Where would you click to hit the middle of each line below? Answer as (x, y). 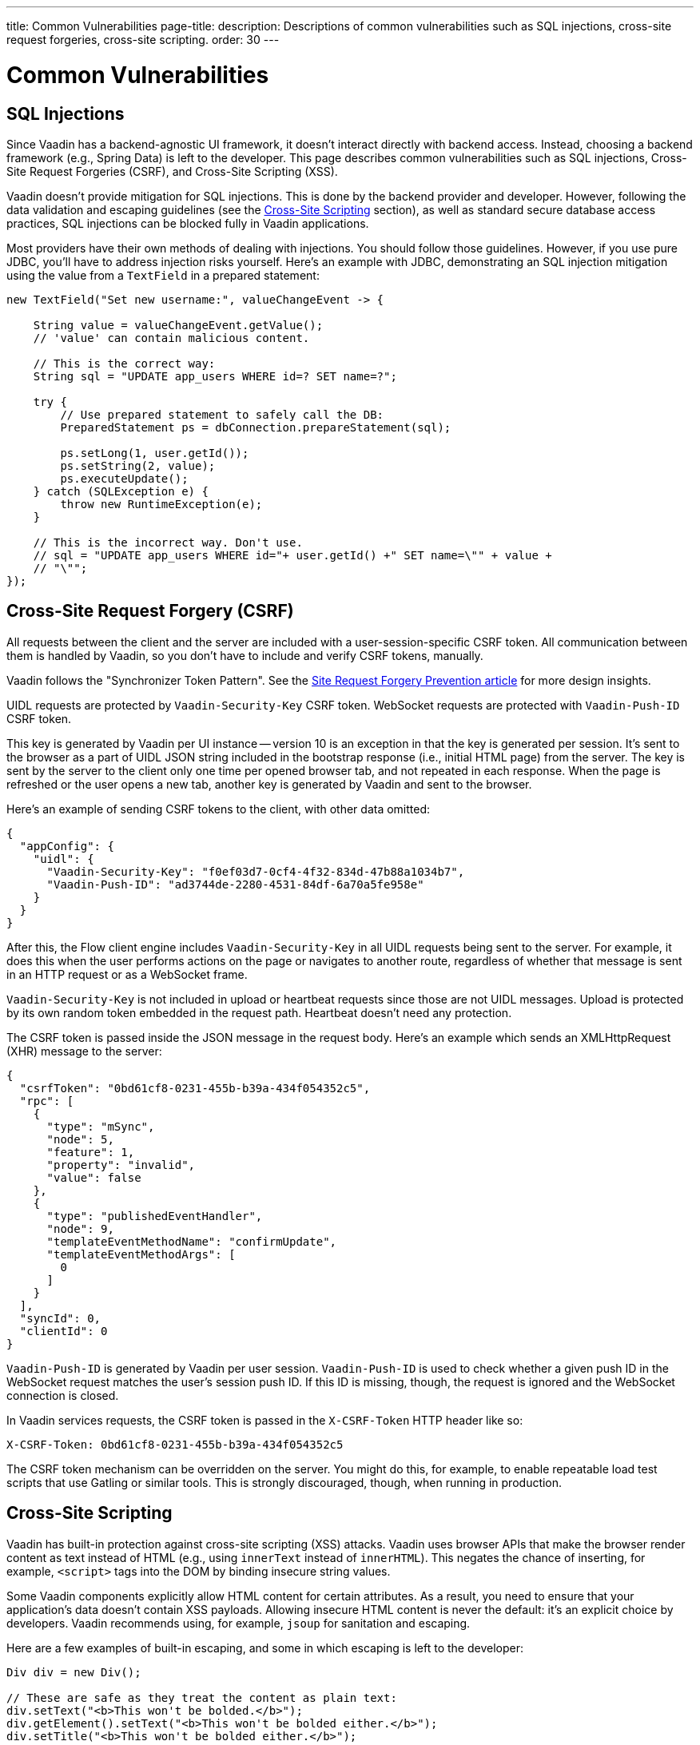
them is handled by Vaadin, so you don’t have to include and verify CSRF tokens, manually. (245, 655)
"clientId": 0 (64, 1331)
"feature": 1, (91, 1152)
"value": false (94, 1177)
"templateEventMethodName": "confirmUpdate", (192, 1241)
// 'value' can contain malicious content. (171, 338)
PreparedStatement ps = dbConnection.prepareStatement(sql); (256, 427)
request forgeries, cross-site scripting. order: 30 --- (143, 40)
